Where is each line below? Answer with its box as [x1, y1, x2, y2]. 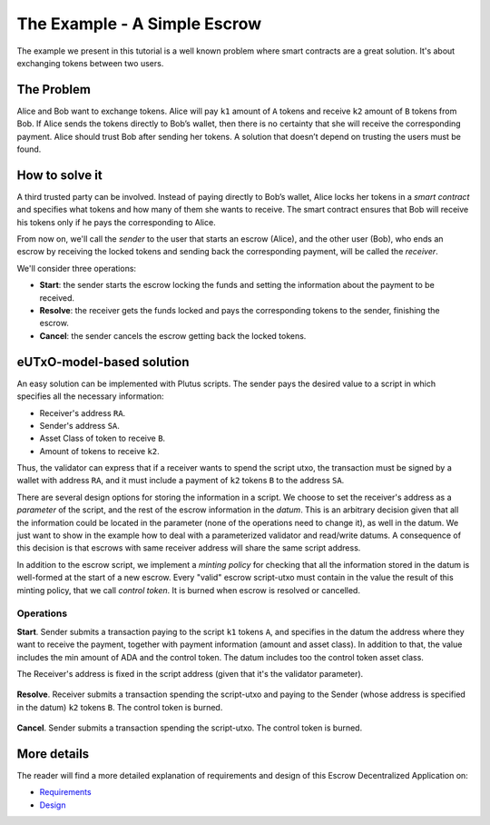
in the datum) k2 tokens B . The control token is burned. [16, 701, 223, 712]
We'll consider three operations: [16, 263, 136, 273]
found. [16, 144, 42, 154]
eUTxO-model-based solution [16, 354, 190, 370]
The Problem [16, 82, 91, 97]
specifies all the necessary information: [16, 391, 164, 402]
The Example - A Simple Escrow [16, 14, 262, 34]
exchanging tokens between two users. [16, 57, 164, 68]
